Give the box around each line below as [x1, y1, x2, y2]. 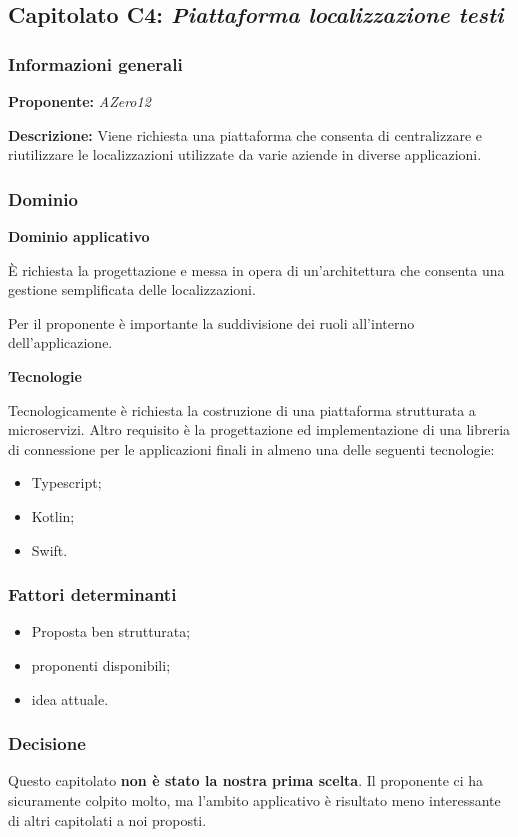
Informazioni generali [8, 51, 183, 76]
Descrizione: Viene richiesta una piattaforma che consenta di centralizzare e [8, 124, 482, 145]
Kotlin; [31, 505, 75, 526]
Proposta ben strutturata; [31, 621, 191, 642]
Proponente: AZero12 [8, 91, 151, 111]
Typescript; [31, 472, 102, 493]
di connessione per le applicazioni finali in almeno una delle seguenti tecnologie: [8, 438, 495, 459]
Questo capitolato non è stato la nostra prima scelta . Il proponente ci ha [8, 770, 484, 791]
